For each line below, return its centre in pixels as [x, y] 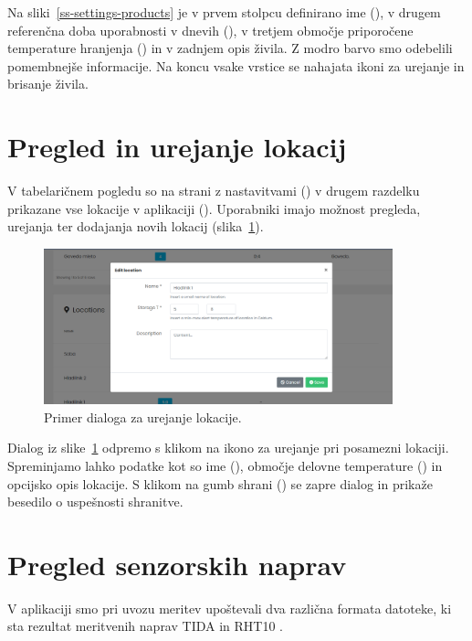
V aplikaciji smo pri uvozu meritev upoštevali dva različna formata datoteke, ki [230, 608]
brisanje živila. [48, 84]
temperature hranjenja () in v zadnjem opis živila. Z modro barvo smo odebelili [230, 48]
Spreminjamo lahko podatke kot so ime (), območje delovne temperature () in [225, 465]
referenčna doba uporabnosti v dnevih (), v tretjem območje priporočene [210, 30]
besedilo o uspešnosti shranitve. [95, 502]
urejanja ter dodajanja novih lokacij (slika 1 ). [136, 226]
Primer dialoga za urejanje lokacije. [143, 417]
